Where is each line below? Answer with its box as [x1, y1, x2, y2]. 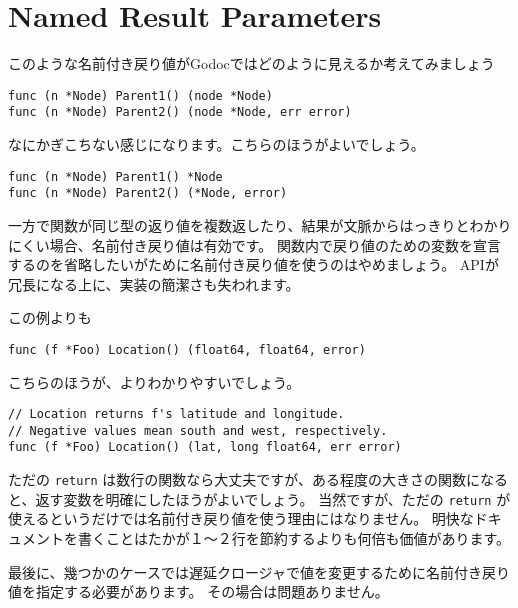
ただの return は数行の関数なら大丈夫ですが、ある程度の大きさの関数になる [8, 469, 509, 490]
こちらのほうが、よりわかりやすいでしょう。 [8, 371, 301, 392]
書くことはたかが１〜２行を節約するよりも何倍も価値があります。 [77, 528, 511, 549]
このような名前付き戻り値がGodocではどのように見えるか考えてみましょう [8, 53, 495, 74]
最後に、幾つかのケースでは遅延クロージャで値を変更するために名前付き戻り [8, 561, 510, 582]
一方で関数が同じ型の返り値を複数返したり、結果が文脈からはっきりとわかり [8, 214, 512, 235]
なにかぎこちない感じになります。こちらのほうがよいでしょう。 [8, 134, 425, 155]
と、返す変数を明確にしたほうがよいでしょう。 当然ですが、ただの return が [8, 488, 511, 509]
